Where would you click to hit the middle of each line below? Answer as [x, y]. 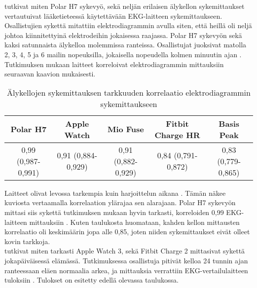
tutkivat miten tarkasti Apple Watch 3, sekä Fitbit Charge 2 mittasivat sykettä [125, 251]
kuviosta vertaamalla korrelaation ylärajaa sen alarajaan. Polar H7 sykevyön [120, 202]
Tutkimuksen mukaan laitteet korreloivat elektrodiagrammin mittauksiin [114, 64]
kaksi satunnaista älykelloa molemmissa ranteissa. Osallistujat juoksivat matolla [126, 45]
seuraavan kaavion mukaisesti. [50, 74]
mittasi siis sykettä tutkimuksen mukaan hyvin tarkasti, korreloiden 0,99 [114, 212]
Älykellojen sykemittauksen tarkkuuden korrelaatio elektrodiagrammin [129, 92]
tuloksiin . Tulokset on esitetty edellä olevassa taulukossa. [92, 280]
